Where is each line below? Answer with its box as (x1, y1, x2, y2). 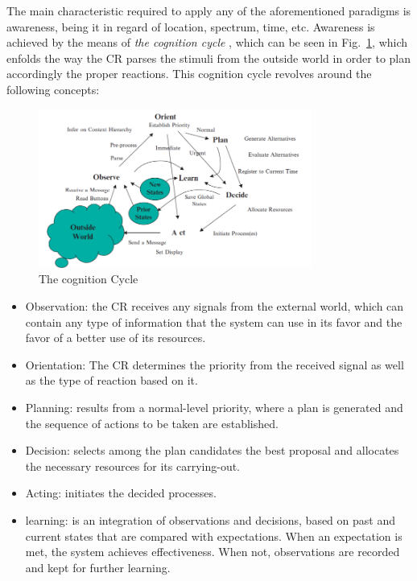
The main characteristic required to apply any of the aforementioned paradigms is (6, 2, 411, 19)
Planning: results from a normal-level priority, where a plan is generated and (25, 398, 403, 415)
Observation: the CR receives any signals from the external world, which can (25, 298, 404, 314)
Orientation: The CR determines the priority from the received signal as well (25, 356, 404, 373)
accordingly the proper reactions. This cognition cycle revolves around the (6, 65, 372, 82)
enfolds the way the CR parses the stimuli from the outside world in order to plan (6, 49, 411, 66)
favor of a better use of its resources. (25, 329, 206, 346)
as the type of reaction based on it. (25, 372, 198, 389)
